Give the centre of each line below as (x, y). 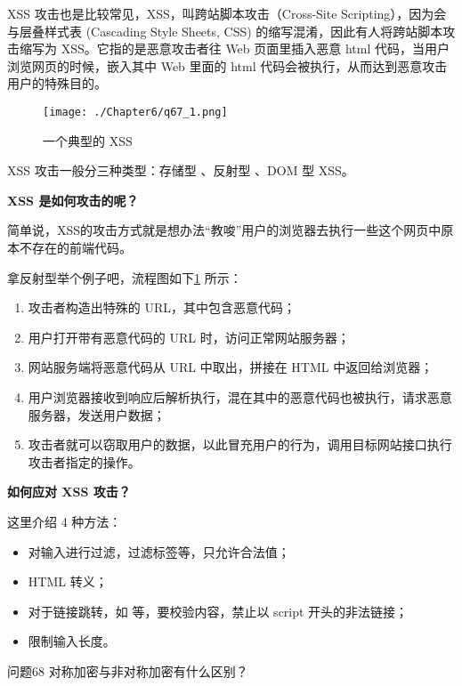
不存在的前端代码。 (75, 247)
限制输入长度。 (72, 641)
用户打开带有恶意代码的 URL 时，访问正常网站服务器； (189, 337)
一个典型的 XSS (88, 140)
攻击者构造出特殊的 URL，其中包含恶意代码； (162, 307)
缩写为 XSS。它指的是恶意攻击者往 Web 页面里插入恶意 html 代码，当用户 (234, 48)
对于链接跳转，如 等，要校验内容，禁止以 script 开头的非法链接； (218, 611)
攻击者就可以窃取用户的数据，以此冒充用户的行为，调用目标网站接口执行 (240, 444)
